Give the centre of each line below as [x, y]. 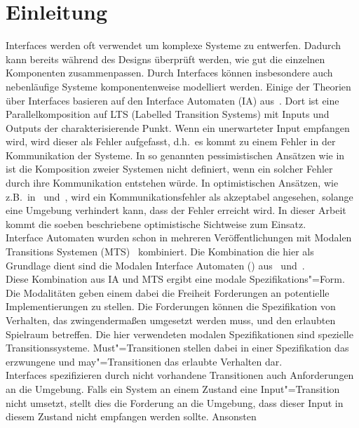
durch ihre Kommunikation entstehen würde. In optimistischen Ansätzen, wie [172, 183]
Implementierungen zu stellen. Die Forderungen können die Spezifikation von [171, 306]
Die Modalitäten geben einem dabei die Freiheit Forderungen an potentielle [168, 292]
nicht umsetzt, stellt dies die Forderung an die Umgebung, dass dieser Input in [175, 402]
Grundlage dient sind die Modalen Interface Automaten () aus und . [155, 265]
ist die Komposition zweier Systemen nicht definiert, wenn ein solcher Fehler [169, 169]
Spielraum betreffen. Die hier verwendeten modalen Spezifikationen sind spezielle [179, 334]
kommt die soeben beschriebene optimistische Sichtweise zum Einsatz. [156, 223]
